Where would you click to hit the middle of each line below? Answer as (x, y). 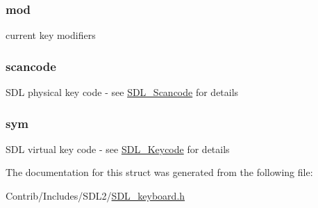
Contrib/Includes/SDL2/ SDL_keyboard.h (95, 196)
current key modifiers (51, 35)
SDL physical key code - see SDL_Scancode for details (122, 92)
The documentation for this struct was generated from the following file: (159, 172)
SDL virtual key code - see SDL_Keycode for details (118, 149)
